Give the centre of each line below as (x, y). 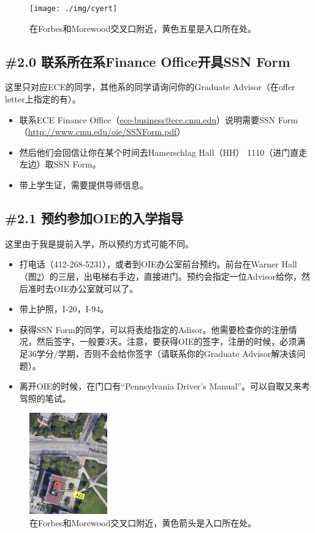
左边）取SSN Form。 (60, 164)
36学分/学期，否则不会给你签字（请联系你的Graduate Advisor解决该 (162, 353)
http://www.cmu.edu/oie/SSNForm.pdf (102, 132)
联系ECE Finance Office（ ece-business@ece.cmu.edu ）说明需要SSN (147, 119)
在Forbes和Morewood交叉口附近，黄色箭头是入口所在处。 (143, 522)
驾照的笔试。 (45, 398)
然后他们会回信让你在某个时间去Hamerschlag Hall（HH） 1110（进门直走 (163, 152)
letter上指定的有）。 (43, 99)
